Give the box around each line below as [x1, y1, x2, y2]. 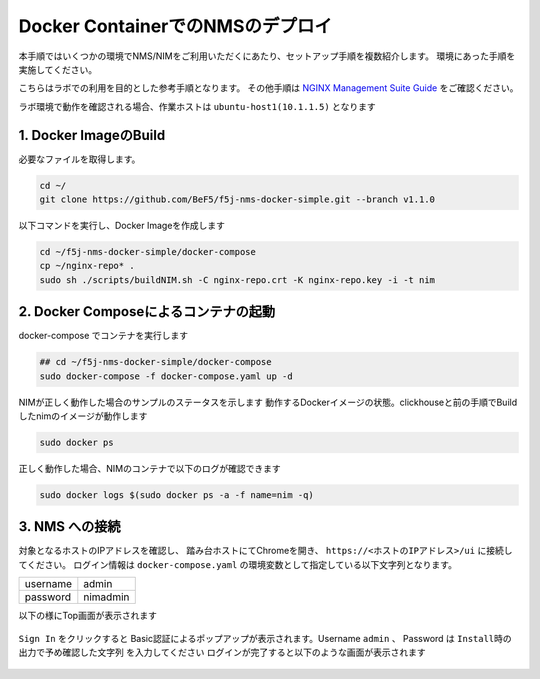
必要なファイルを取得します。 [18, 153, 141, 165]
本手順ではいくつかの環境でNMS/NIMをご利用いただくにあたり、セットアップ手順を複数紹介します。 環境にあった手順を [18, 50, 516, 62]
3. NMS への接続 [18, 518, 121, 535]
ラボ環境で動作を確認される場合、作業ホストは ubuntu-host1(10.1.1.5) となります [18, 100, 376, 112]
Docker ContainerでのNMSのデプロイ [18, 15, 333, 37]
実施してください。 [18, 63, 98, 75]
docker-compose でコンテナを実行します [18, 330, 189, 342]
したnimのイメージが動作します [18, 410, 148, 422]
